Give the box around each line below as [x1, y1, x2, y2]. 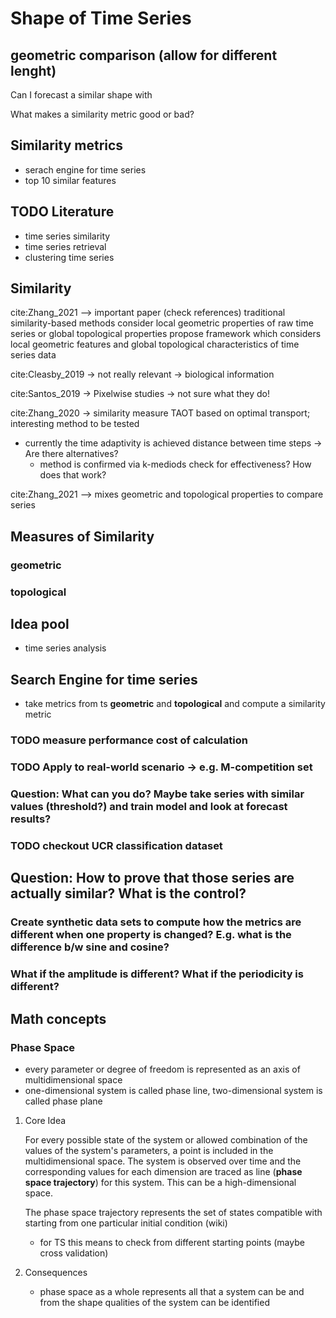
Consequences [24, 1266, 88, 1278]
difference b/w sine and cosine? [10, 940, 170, 954]
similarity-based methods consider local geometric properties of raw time [10, 317, 314, 329]
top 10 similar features [24, 174, 117, 186]
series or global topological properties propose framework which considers [10, 328, 322, 340]
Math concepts [10, 1010, 107, 1027]
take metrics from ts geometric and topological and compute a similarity [24, 698, 326, 710]
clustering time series [24, 251, 115, 263]
